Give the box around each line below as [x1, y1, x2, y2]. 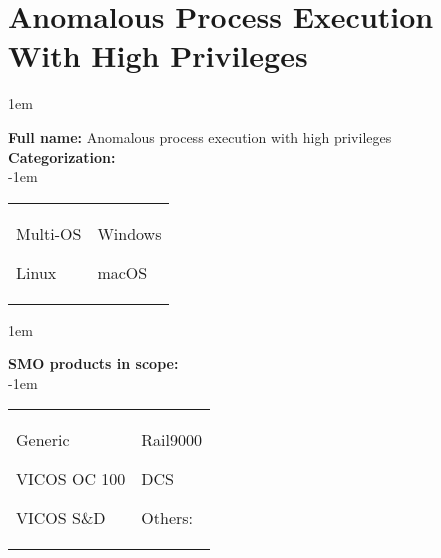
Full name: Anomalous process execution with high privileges [8, 126, 392, 147]
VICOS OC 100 [16, 467, 126, 491]
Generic [16, 428, 70, 452]
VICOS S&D [16, 506, 106, 530]
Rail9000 [141, 428, 203, 452]
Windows [97, 221, 162, 245]
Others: [141, 506, 194, 530]
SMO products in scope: [8, 353, 179, 374]
